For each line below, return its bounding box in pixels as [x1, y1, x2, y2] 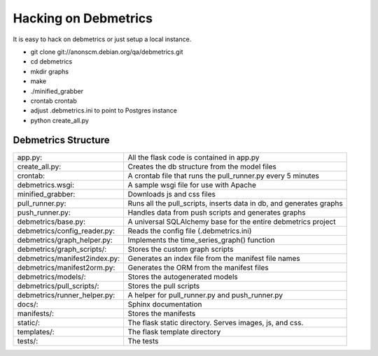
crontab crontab [30, 97, 77, 105]
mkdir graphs [30, 67, 69, 76]
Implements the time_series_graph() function [127, 235, 275, 245]
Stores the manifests [127, 308, 196, 318]
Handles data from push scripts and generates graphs [127, 207, 306, 217]
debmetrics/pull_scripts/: [17, 280, 99, 290]
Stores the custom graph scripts [127, 244, 234, 254]
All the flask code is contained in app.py [127, 152, 260, 162]
